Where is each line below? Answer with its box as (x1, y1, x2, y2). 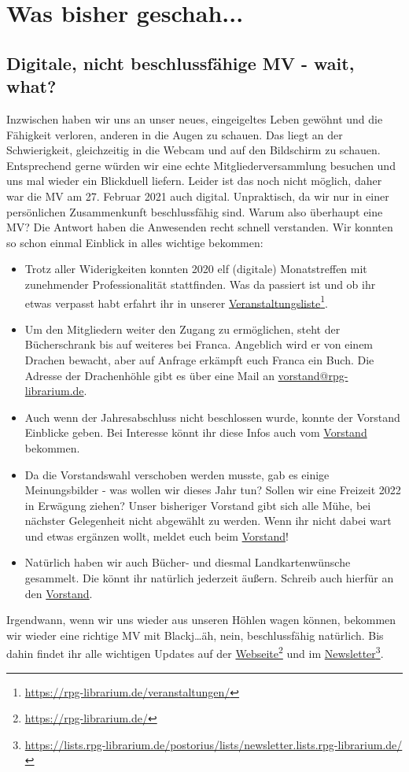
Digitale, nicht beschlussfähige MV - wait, (6, 50, 355, 75)
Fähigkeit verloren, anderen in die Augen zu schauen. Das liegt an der (6, 126, 343, 142)
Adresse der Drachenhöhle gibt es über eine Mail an (24, 367, 275, 383)
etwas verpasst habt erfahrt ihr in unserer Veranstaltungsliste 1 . (24, 292, 328, 311)
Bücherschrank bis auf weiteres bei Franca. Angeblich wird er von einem (24, 336, 374, 353)
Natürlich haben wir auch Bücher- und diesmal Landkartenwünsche (24, 554, 351, 571)
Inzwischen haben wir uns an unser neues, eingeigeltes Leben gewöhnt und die (6, 110, 383, 127)
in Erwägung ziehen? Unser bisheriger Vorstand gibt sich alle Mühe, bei (24, 497, 371, 513)
